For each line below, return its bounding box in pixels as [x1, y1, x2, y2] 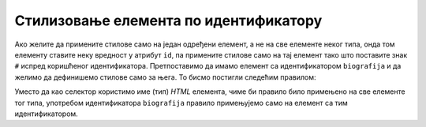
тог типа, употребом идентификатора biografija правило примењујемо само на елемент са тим [14, 98, 349, 107]
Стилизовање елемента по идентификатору [14, 12, 323, 29]
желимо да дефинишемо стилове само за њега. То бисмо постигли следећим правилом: [14, 72, 316, 82]
